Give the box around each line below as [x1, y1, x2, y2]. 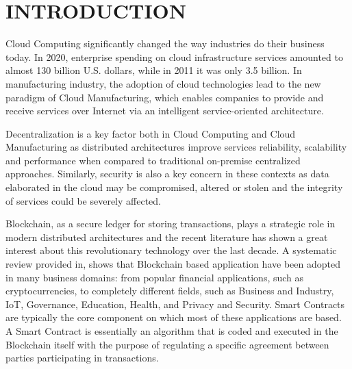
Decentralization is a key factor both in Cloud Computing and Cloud [5, 126, 296, 140]
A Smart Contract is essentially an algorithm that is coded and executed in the [5, 324, 338, 338]
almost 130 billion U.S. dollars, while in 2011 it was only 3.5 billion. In [5, 63, 302, 77]
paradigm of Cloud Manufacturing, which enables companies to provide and [5, 90, 324, 104]
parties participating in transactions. [5, 351, 159, 365]
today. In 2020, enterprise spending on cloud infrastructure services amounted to [5, 49, 343, 64]
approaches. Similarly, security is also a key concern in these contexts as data [5, 166, 329, 181]
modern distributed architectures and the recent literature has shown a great [5, 229, 328, 244]
